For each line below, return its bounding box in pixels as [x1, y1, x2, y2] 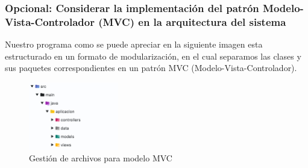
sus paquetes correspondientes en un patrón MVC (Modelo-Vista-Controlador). [5, 61, 297, 74]
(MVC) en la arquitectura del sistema [98, 14, 286, 29]
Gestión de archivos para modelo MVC [29, 152, 172, 164]
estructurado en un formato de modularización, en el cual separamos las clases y [5, 49, 301, 62]
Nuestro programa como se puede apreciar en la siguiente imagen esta [5, 38, 263, 51]
